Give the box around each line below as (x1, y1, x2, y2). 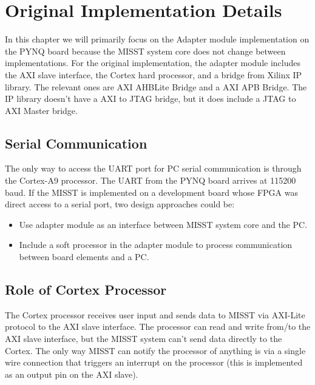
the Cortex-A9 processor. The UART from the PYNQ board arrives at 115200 (5, 174, 296, 187)
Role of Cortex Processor (5, 280, 167, 299)
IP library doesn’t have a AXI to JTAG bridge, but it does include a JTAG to (5, 92, 296, 105)
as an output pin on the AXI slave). (5, 367, 138, 380)
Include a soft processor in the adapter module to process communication (19, 238, 293, 251)
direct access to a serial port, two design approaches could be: (5, 198, 235, 210)
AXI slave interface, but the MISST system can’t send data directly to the (5, 332, 282, 345)
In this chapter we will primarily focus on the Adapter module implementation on (5, 33, 310, 45)
